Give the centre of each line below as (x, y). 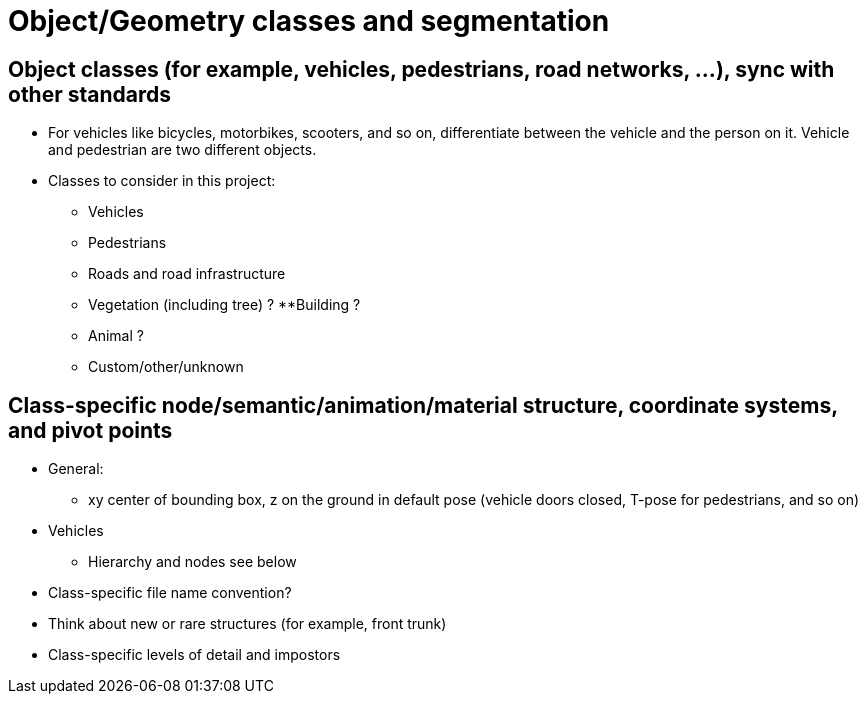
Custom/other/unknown (166, 367)
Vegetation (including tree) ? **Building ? (224, 305)
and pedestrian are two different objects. (182, 150)
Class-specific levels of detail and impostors (194, 655)
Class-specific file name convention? (170, 593)
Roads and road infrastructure (187, 274)
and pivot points (90, 430)
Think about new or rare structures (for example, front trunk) (247, 624)
